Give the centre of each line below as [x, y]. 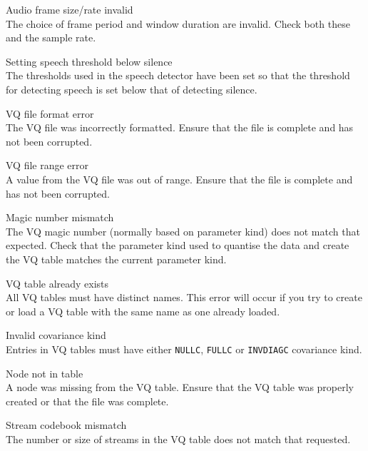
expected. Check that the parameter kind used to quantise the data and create [178, 245]
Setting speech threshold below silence [89, 61]
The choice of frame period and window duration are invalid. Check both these [178, 23]
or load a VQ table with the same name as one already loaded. [143, 311]
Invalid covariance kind [56, 335]
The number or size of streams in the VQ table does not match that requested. [178, 439]
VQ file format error [50, 113]
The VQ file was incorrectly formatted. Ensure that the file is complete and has [180, 127]
